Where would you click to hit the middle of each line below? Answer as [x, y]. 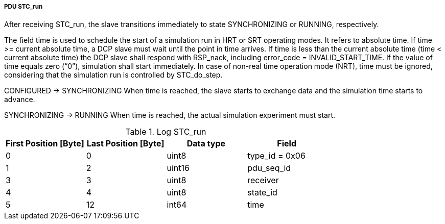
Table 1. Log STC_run [166, 132]
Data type [206, 144]
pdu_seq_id [269, 168]
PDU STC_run [24, 7]
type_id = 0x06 [276, 156]
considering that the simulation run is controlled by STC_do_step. [113, 75]
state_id [262, 193]
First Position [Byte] [45, 144]
